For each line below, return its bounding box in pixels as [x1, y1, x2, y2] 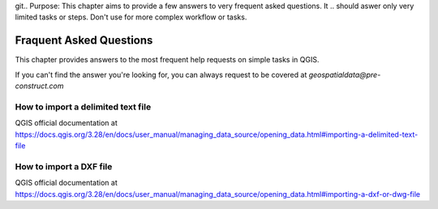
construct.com [15, 81, 64, 91]
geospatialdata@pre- [308, 70, 381, 79]
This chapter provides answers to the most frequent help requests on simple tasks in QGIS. [15, 55, 320, 65]
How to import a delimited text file [15, 101, 152, 113]
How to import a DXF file [15, 160, 113, 172]
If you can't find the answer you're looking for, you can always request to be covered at [15, 70, 307, 79]
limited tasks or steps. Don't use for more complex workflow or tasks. [15, 12, 247, 22]
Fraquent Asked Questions [15, 33, 153, 48]
